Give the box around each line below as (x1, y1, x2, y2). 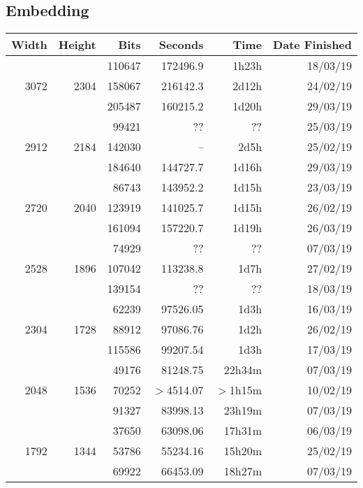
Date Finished (273, 36, 353, 53)
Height (58, 36, 96, 53)
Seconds (158, 36, 204, 53)
